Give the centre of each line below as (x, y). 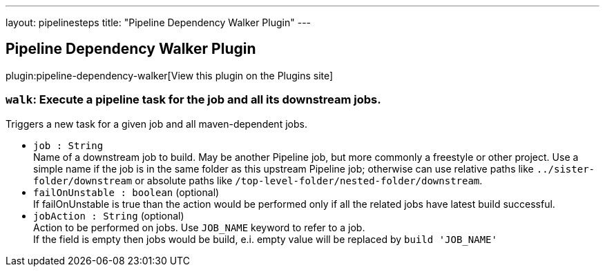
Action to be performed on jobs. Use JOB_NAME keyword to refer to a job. (199, 227)
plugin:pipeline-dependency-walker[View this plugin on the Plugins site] (170, 75)
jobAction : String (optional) (109, 215)
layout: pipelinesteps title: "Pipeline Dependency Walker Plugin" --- (159, 22)
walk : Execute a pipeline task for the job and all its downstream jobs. (193, 100)
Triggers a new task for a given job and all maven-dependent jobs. (156, 124)
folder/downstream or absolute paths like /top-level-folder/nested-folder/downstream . (258, 180)
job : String (68, 145)
